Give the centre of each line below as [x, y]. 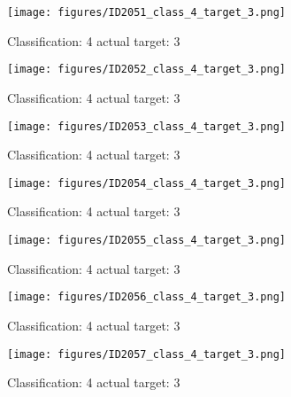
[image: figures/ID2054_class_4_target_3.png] [146, 183]
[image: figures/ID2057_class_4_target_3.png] [146, 354]
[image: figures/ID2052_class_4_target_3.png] [146, 70]
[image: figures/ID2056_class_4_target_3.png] [146, 297]
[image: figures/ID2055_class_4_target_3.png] [146, 240]
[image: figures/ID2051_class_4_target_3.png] [146, 12]
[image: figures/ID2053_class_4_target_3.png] [146, 126]
